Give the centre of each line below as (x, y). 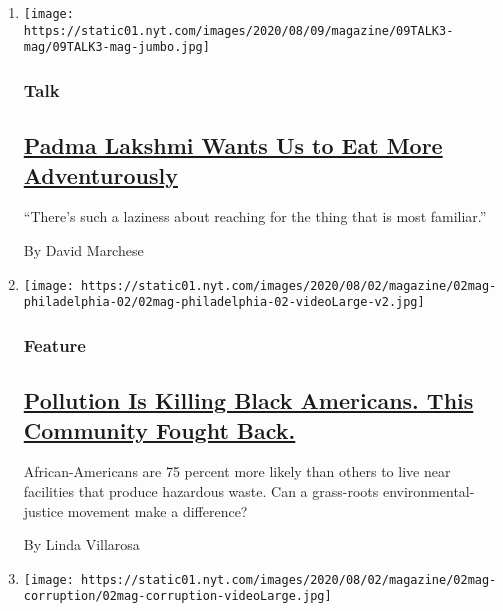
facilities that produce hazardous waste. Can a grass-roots (201, 490)
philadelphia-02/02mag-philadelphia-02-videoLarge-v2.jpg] (224, 302)
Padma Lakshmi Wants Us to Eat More (233, 145)
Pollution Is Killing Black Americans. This (248, 400)
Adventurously (100, 174)
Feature (54, 344)
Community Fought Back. (159, 429)
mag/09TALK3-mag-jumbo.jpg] (116, 47)
